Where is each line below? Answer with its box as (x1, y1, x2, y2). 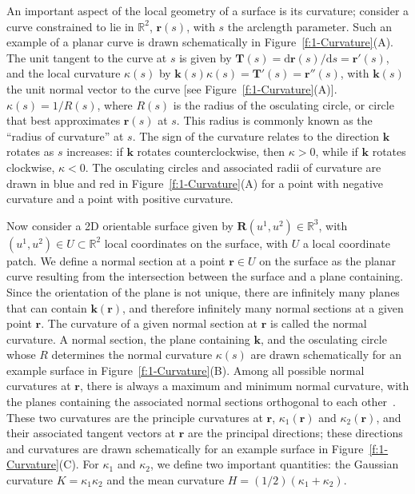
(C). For (58, 456, 99, 472)
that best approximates (6, 112, 121, 129)
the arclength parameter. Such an (227, 18, 392, 34)
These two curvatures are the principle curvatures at (6, 408, 263, 425)
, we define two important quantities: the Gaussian (150, 456, 399, 472)
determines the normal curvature (51, 346, 213, 363)
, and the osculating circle (260, 330, 387, 347)
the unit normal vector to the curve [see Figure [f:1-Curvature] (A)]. (6, 80, 337, 97)
